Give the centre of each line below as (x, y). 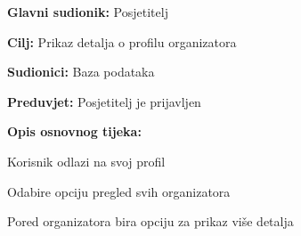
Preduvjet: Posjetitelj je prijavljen (104, 101)
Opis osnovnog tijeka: (74, 131)
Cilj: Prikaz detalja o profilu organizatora (122, 41)
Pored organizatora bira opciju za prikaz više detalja (150, 221)
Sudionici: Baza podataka (81, 72)
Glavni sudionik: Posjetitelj (88, 12)
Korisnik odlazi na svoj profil (86, 161)
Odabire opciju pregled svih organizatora (119, 191)
